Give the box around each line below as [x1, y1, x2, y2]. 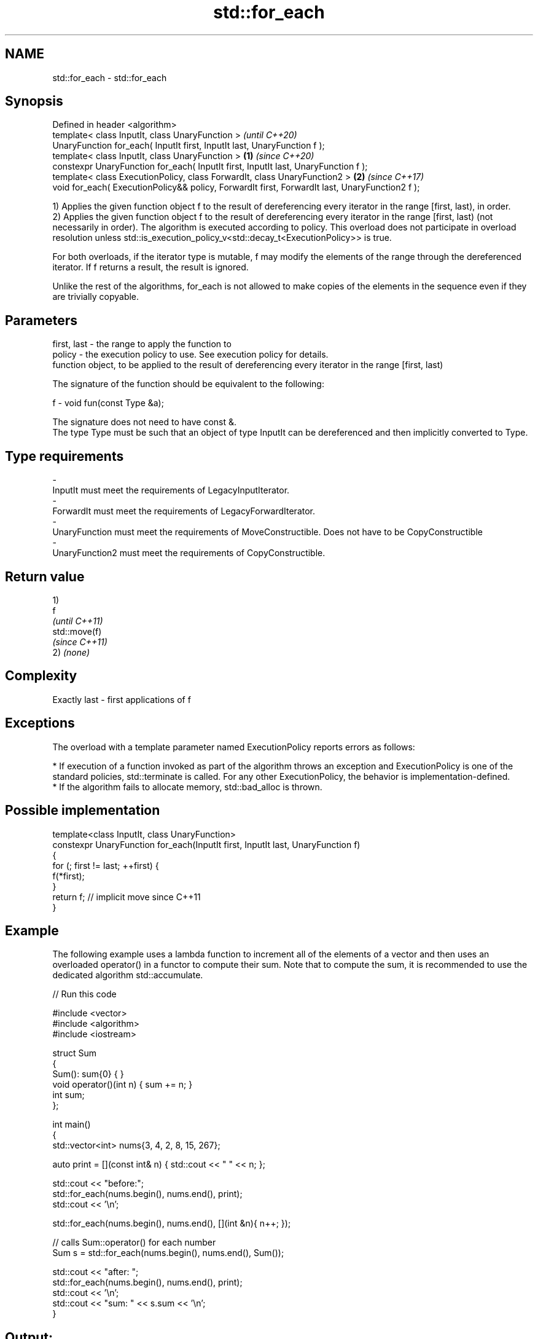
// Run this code [52, 989, 117, 1000]
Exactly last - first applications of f [52, 694, 191, 705]
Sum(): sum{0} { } [52, 1069, 124, 1080]
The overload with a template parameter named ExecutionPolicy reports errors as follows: [52, 741, 415, 752]
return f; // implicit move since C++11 [52, 891, 201, 902]
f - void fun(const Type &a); [52, 398, 164, 409]
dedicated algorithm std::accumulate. [52, 970, 203, 981]
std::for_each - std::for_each [52, 72, 167, 83]
